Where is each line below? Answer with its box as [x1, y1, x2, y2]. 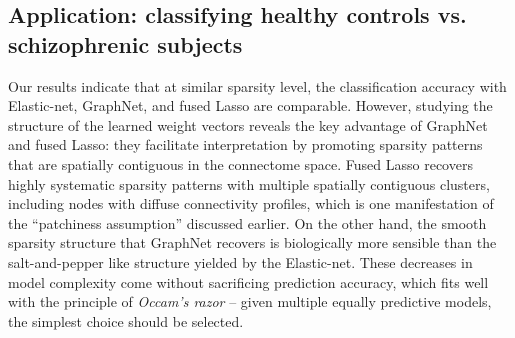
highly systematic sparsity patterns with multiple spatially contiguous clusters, [8, 173, 490, 194]
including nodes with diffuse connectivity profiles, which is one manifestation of [8, 193, 494, 214]
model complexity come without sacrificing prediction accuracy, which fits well [8, 271, 489, 292]
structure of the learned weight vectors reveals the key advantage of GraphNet [8, 114, 488, 135]
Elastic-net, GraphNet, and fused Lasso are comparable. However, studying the [8, 95, 493, 116]
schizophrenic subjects [8, 28, 243, 59]
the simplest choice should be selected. [8, 310, 244, 331]
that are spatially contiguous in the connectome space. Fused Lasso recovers [8, 153, 473, 174]
